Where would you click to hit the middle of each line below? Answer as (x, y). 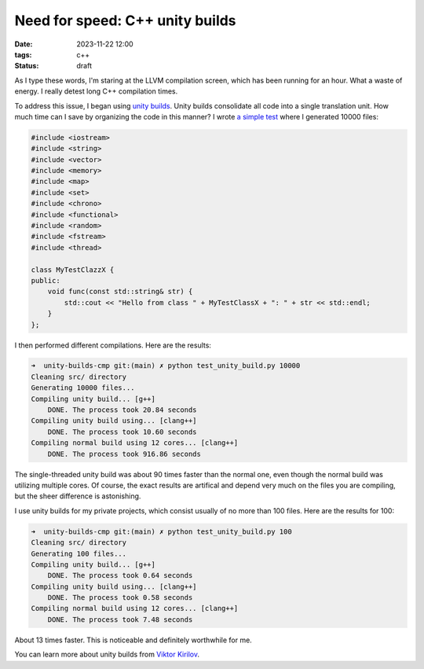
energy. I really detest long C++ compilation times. (96, 91)
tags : (23, 54)
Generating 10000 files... (83, 388)
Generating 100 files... (79, 553)
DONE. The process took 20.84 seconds (122, 410)
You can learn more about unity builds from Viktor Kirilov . (107, 654)
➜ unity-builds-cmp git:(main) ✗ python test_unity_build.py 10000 (166, 366)
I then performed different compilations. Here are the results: (113, 345)
